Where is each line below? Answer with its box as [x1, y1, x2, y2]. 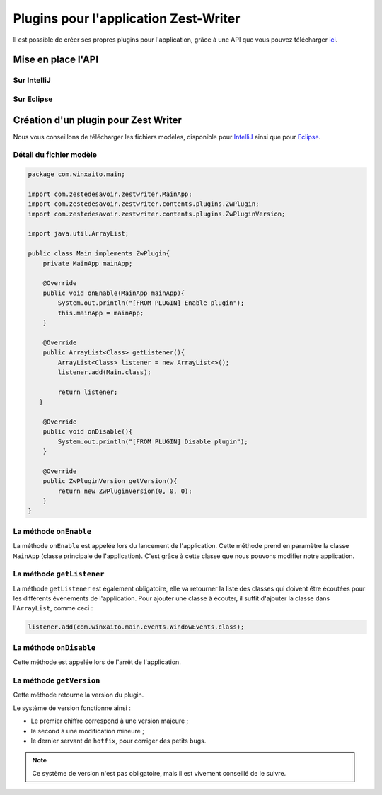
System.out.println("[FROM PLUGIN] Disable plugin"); [57, 437, 248, 446]
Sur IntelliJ [13, 75, 51, 85]
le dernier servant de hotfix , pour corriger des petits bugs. [30, 736, 207, 745]
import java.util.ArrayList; [28, 230, 129, 238]
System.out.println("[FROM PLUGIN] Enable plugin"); [57, 299, 245, 307]
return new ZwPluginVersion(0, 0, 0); [57, 487, 192, 495]
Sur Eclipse [13, 94, 53, 104]
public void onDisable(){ [42, 428, 133, 436]
